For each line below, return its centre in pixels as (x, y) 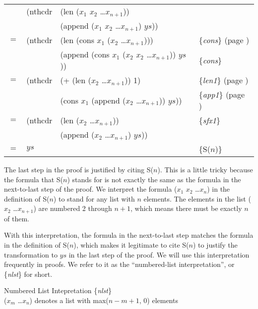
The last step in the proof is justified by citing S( (79, 169)
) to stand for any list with (94, 198)
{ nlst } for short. (28, 274)
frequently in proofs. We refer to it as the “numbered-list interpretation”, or (119, 264)
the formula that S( (34, 179)
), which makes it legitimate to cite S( (131, 245)
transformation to (31, 254)
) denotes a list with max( (69, 300)
